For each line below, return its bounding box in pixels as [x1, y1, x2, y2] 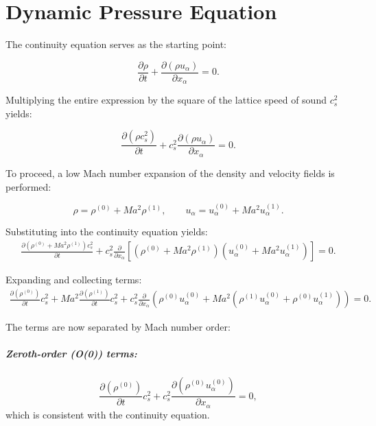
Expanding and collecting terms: [5, 272, 142, 287]
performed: [5, 179, 51, 193]
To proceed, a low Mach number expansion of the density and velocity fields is [5, 165, 335, 180]
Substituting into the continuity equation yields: [5, 224, 208, 239]
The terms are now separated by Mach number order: [5, 320, 231, 334]
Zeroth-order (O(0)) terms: [5, 346, 137, 361]
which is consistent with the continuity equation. [5, 407, 210, 421]
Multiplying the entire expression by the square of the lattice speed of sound [5, 93, 327, 107]
